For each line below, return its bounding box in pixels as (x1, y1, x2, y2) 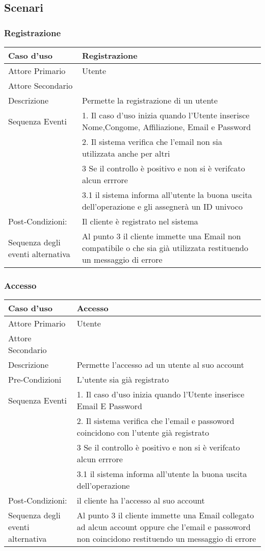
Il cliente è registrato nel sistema (82, 215, 198, 227)
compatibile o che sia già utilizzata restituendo (82, 242, 248, 254)
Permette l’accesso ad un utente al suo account (76, 359, 244, 371)
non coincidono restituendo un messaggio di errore (76, 533, 256, 545)
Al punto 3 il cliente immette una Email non (82, 230, 241, 242)
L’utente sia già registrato (76, 373, 169, 386)
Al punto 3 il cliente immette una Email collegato (76, 509, 254, 521)
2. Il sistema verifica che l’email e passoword (76, 415, 234, 427)
